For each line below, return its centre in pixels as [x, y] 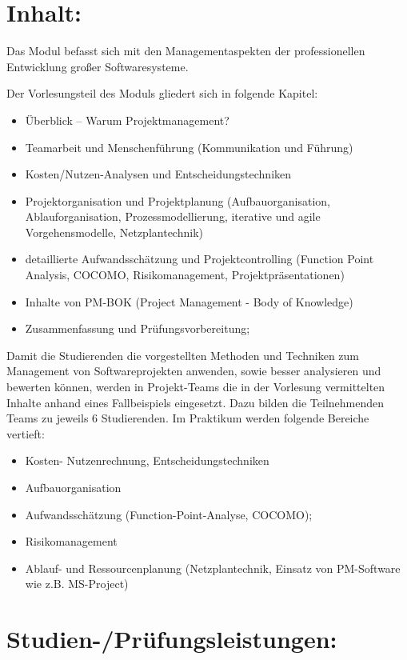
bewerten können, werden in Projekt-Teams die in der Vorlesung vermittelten [196, 387]
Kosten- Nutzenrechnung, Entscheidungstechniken [147, 460]
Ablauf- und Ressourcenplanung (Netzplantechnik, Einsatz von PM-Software [213, 568]
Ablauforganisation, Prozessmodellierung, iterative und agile [173, 216]
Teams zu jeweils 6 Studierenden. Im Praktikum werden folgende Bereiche [188, 418]
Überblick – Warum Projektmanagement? [127, 120]
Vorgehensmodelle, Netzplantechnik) [114, 232]
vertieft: [26, 433]
